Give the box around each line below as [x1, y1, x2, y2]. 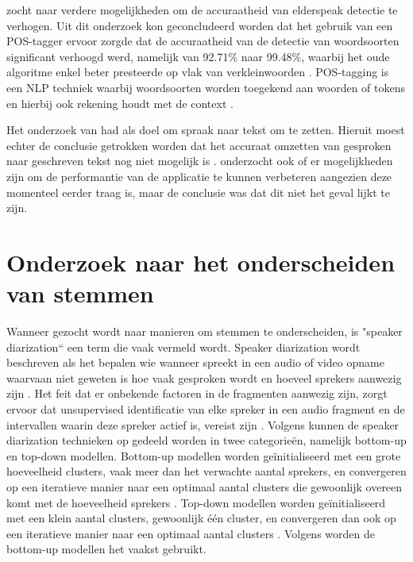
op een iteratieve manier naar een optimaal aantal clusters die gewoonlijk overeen [6, 478, 403, 495]
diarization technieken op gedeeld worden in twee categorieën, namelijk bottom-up [6, 432, 407, 448]
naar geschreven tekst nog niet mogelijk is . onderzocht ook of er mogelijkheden [6, 152, 393, 169]
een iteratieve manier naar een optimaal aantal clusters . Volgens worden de [6, 525, 375, 541]
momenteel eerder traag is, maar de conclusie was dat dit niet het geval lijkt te [6, 183, 390, 200]
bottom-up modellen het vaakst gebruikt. [6, 541, 206, 557]
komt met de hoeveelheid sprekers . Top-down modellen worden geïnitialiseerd [6, 494, 386, 510]
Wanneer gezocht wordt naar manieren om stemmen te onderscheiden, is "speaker [6, 323, 403, 340]
